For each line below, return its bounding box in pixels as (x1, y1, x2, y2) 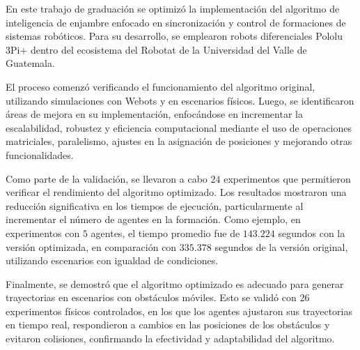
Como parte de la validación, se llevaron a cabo (6, 171, 208, 185)
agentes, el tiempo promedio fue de (91, 225, 240, 240)
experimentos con (6, 225, 80, 240)
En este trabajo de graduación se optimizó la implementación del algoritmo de (6, 1, 340, 15)
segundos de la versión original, (214, 239, 348, 254)
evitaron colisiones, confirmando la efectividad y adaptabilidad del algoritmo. (6, 331, 335, 346)
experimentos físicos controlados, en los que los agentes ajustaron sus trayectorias (6, 303, 352, 318)
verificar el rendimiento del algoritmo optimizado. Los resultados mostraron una (6, 185, 347, 199)
